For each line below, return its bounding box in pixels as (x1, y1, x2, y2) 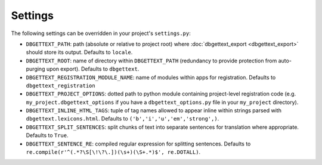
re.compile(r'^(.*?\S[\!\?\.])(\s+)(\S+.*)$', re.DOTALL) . (26, 148, 201, 156)
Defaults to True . (26, 132, 69, 139)
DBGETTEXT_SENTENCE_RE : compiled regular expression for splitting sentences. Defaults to (26, 140, 251, 147)
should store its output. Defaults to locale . (26, 49, 133, 56)
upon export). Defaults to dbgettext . (46, 65, 140, 72)
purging (26, 65, 45, 72)
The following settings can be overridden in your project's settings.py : (11, 30, 191, 37)
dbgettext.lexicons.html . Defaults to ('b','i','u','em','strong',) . (26, 115, 219, 122)
